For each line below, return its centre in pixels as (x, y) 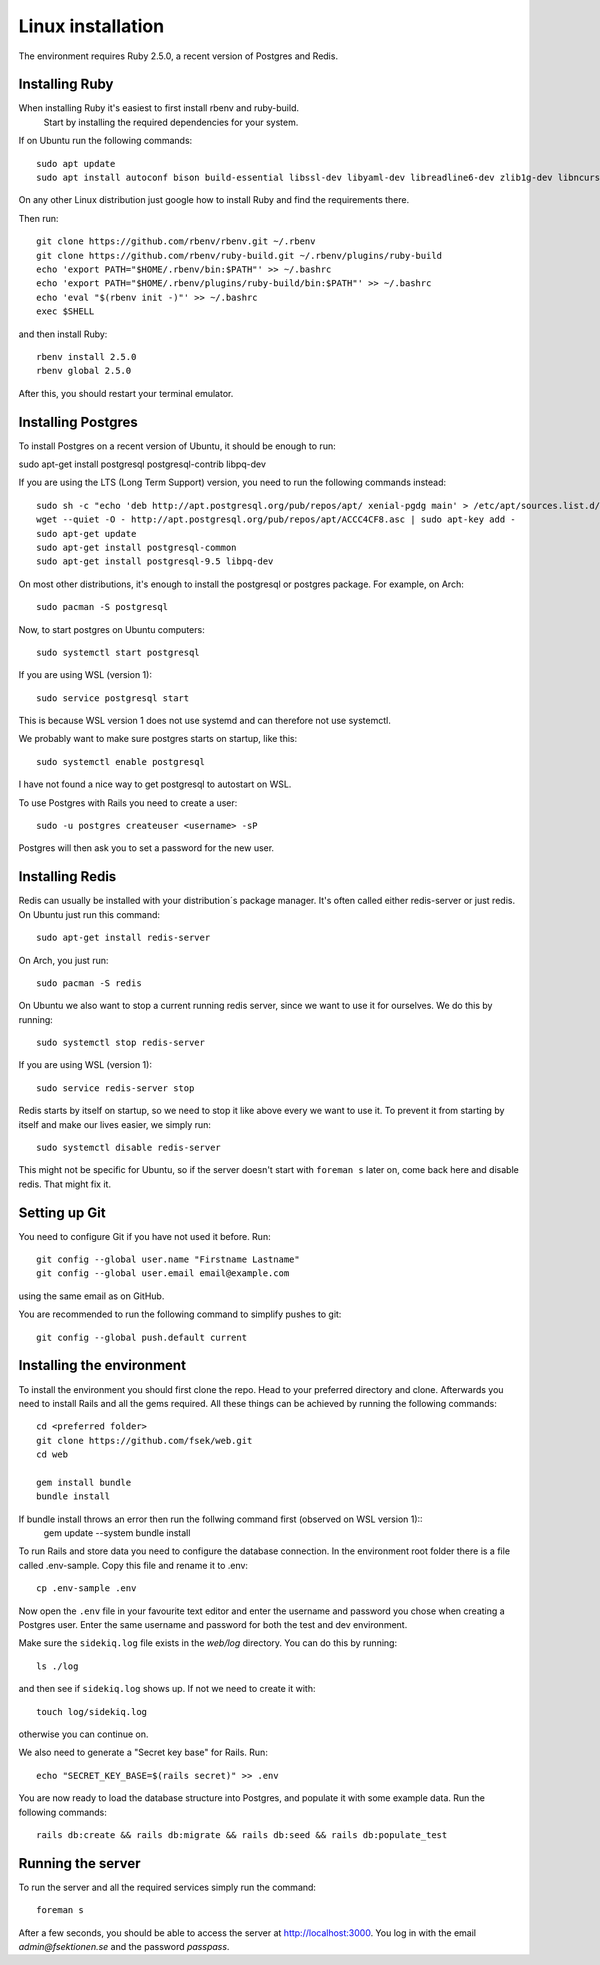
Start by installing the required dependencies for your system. (171, 122)
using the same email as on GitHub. (91, 1296)
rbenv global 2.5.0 (84, 371)
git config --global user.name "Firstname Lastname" (168, 1259)
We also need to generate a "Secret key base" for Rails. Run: (143, 1752)
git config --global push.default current (142, 1337)
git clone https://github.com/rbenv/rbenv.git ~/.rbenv (176, 241)
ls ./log (57, 1666)
